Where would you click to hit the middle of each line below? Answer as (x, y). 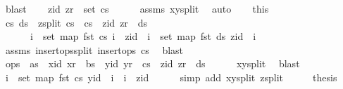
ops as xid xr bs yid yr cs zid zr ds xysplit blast (152, 63)
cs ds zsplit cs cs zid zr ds (76, 22)
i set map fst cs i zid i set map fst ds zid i (143, 36)
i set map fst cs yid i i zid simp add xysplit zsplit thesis (171, 77)
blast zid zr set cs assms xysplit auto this (137, 8)
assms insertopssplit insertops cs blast (94, 49)
